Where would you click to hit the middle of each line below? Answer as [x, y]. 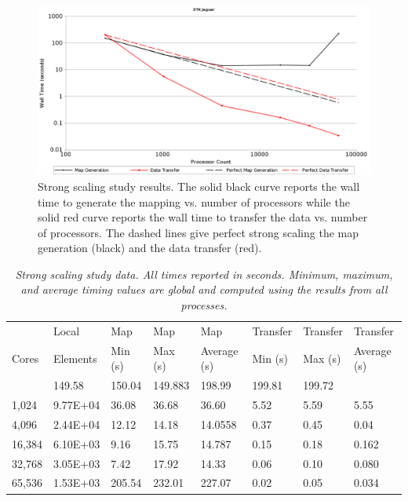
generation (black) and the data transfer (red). [150, 248]
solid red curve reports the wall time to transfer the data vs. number [203, 217]
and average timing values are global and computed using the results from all [204, 289]
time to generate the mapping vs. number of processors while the [194, 201]
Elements [75, 358]
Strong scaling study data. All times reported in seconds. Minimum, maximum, [204, 274]
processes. [204, 305]
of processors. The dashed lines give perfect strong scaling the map [198, 232]
